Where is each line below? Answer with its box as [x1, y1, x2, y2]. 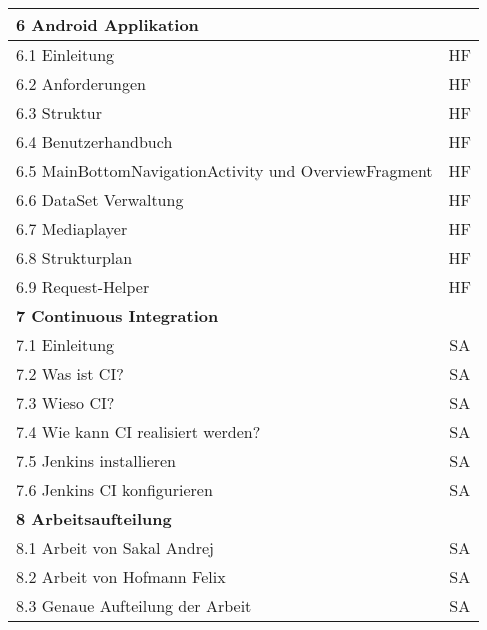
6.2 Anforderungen [16, 72, 146, 95]
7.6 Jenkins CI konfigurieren [16, 478, 213, 501]
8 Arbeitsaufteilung [16, 507, 172, 530]
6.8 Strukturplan [16, 246, 133, 269]
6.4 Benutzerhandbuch [16, 130, 173, 153]
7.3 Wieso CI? [16, 391, 115, 414]
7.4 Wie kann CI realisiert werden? [16, 420, 261, 443]
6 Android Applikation [16, 13, 199, 36]
